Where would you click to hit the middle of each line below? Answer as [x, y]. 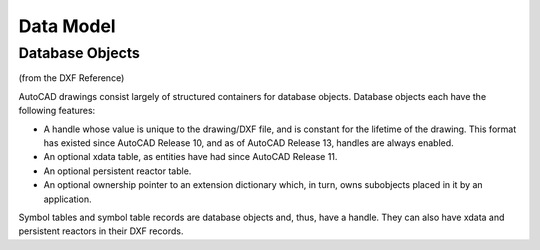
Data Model [67, 26]
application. [67, 199]
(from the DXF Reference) [71, 78]
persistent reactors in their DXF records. [101, 231]
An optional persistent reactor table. [117, 171]
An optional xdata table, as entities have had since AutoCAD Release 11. [190, 157]
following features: [57, 111]
